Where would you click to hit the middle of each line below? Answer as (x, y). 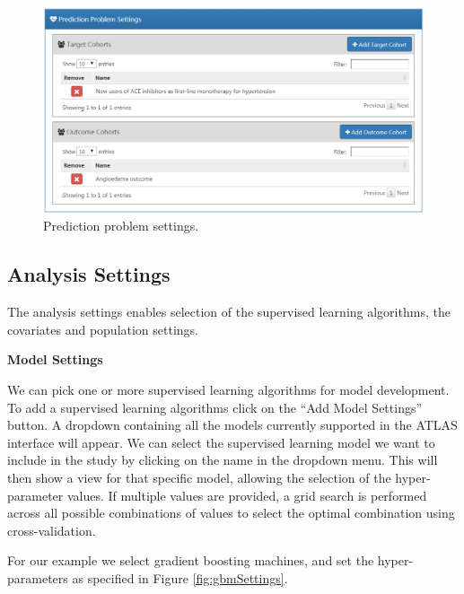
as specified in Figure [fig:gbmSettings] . (180, 577)
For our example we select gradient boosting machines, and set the (191, 560)
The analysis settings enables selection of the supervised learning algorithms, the (229, 312)
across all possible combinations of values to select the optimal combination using (231, 513)
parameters (38, 577)
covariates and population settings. (103, 329)
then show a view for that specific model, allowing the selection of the (199, 477)
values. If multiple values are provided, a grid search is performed (247, 495)
